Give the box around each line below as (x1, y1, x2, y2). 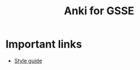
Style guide (14, 57, 43, 64)
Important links (5, 37, 82, 51)
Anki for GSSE (63, 4, 135, 18)
